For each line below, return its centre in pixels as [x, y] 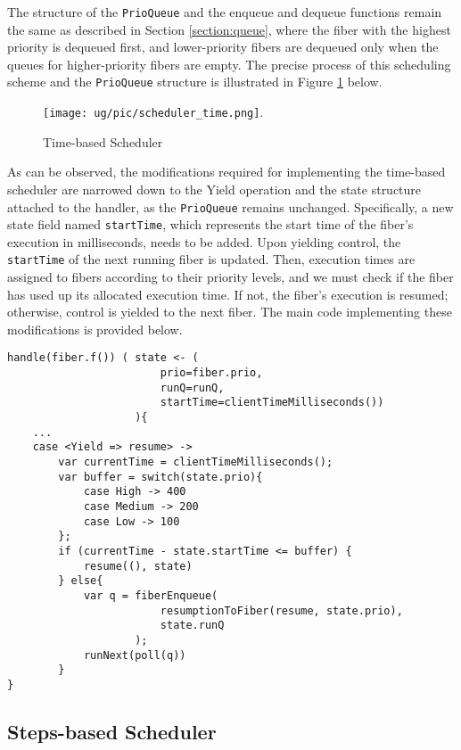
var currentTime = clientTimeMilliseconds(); [196, 462]
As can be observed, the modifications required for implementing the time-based [226, 172]
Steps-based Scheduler [112, 731]
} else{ [81, 581]
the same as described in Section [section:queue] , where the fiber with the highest [229, 29]
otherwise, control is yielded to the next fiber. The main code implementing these [230, 312]
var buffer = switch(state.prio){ [161, 477]
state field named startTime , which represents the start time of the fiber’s [210, 224]
